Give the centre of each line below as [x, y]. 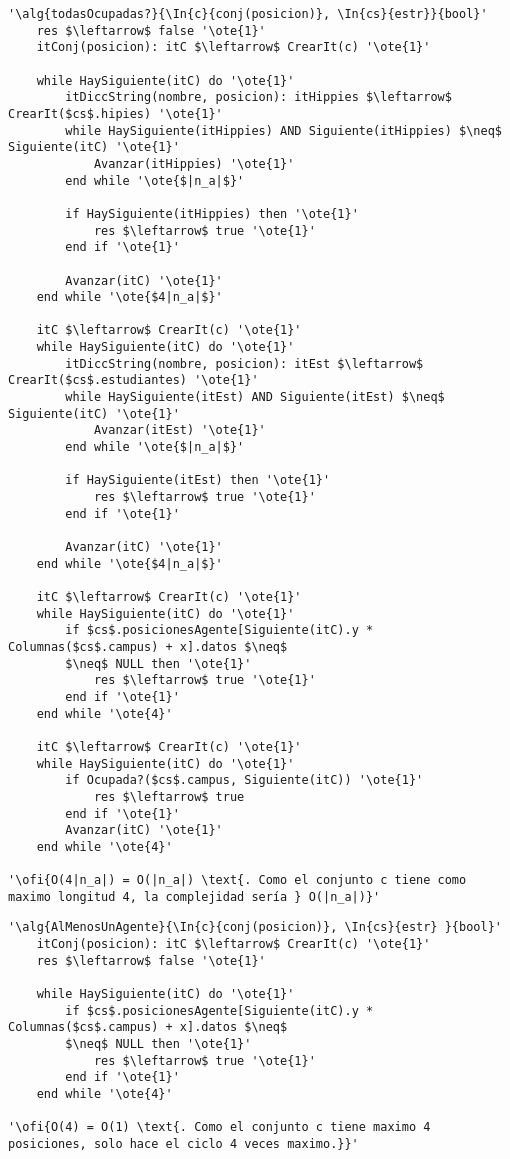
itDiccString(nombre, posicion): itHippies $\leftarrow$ [258, 97]
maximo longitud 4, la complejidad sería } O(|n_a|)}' [194, 896]
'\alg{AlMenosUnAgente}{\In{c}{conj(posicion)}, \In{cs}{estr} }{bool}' [255, 927]
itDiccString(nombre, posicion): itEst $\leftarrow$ [244, 363]
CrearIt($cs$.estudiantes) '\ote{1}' [133, 380]
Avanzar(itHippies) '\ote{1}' [194, 163]
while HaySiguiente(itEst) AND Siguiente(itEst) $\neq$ [255, 397]
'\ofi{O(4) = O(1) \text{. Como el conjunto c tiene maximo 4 [219, 1127]
